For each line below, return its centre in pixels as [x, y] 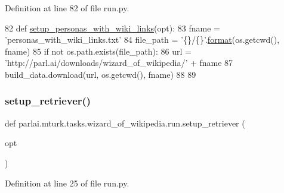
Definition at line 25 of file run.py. [67, 183]
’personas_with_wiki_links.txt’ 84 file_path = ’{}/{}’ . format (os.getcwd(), [142, 39]
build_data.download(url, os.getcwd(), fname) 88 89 [101, 74]
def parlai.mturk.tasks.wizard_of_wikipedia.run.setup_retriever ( [125, 123]
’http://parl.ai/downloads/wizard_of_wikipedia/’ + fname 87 [119, 63]
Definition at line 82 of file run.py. [67, 8]
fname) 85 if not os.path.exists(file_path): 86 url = [98, 51]
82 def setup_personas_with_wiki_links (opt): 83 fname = [112, 28]
